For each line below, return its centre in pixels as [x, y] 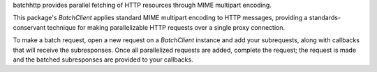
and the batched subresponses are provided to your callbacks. [103, 60]
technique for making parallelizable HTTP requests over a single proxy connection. [166, 27]
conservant [29, 27]
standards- [325, 18]
